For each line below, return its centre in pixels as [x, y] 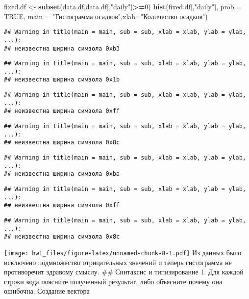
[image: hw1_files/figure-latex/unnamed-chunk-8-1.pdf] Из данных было [123, 252]
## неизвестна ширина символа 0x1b [62, 80]
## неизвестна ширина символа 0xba [62, 174]
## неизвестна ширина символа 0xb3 [62, 48]
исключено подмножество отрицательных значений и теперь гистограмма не [118, 262]
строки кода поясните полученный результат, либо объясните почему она [113, 281]
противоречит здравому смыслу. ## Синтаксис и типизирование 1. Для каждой [124, 272]
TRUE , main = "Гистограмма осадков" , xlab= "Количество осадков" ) [106, 16]
